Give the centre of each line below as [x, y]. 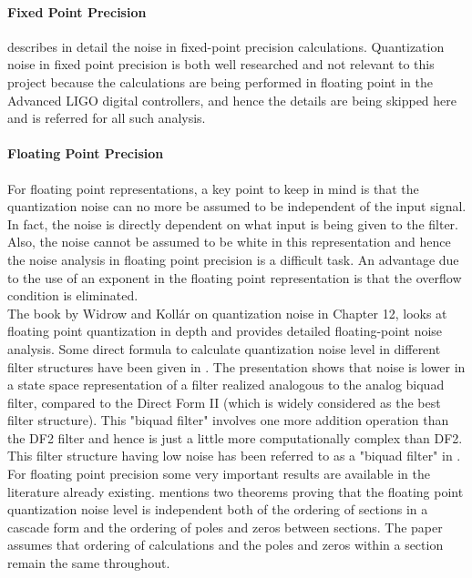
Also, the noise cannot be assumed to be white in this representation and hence [229, 242]
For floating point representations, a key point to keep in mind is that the [213, 188]
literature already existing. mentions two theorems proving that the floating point [236, 491]
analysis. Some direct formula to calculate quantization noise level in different [224, 348]
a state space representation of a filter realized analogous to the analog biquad [226, 385]
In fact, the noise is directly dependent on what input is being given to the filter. [233, 223]
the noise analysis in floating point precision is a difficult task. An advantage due [233, 259]
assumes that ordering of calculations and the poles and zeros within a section [226, 545]
